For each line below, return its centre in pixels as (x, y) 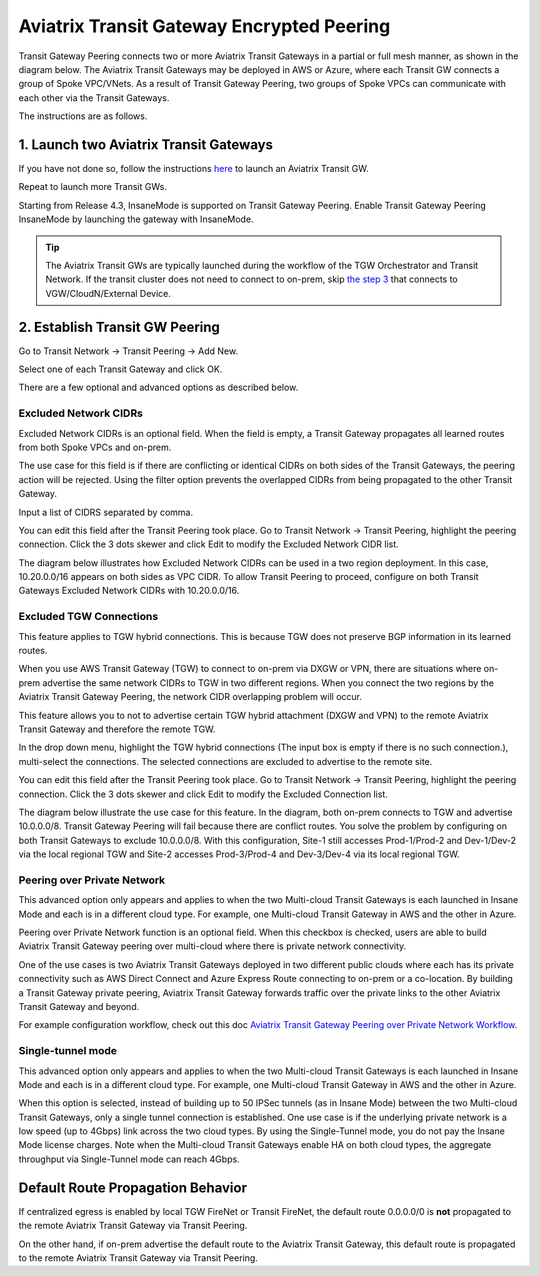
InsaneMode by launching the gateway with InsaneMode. (136, 219)
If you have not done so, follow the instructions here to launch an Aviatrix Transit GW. (193, 169)
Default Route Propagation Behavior (132, 1187)
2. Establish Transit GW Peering (119, 326)
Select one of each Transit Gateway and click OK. (120, 369)
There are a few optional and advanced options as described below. (158, 387)
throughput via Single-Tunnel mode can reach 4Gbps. (129, 1159)
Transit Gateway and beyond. (79, 1006)
